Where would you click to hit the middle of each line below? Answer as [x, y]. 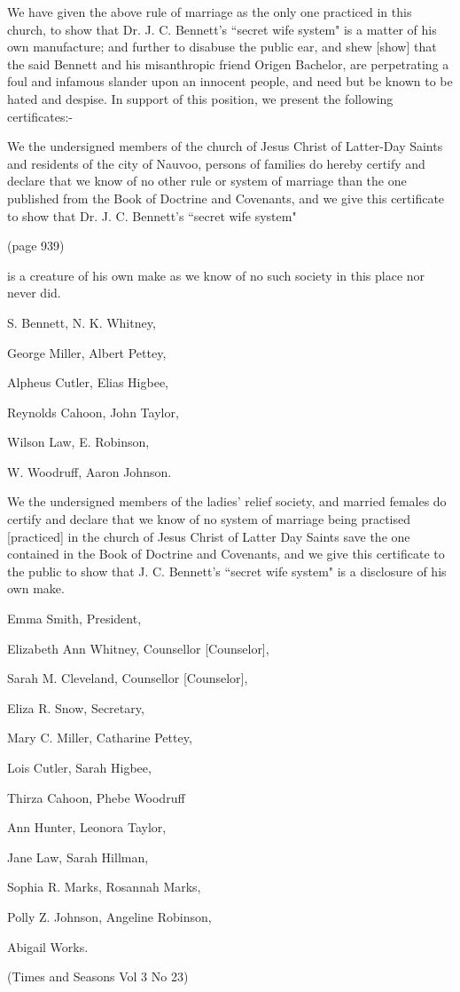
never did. [34, 293]
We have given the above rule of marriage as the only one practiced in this [210, 12]
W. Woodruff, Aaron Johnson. [90, 471]
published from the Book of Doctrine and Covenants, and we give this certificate [226, 198]
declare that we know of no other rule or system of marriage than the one [207, 181]
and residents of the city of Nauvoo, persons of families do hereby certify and [216, 163]
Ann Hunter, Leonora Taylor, [87, 827]
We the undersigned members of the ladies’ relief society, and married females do [227, 501]
